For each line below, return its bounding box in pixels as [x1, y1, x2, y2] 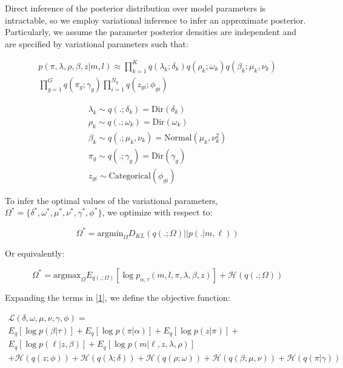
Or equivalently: [5, 247, 65, 260]
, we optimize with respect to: [102, 206, 213, 218]
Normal [164, 133, 192, 142]
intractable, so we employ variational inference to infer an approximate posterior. [5, 13, 306, 26]
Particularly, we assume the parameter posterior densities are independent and [5, 25, 297, 38]
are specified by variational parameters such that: [5, 37, 188, 50]
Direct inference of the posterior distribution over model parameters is [5, 2, 266, 14]
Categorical [108, 171, 151, 180]
